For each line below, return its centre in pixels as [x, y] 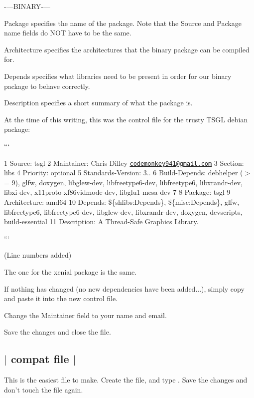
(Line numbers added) [38, 255]
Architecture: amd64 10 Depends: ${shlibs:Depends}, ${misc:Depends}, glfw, [122, 201]
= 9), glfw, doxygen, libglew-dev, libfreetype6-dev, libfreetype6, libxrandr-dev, [123, 182]
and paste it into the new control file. [61, 298]
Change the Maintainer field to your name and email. [85, 315]
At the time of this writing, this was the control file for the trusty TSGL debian [126, 119]
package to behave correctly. [47, 86]
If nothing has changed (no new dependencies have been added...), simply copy [124, 288]
